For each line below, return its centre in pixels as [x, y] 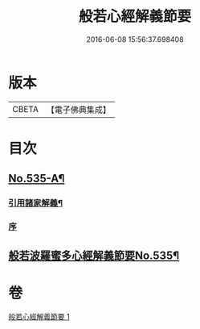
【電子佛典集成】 [78, 110]
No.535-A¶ [37, 179]
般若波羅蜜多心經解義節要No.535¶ [94, 255]
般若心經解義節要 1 [39, 317]
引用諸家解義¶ [35, 203]
